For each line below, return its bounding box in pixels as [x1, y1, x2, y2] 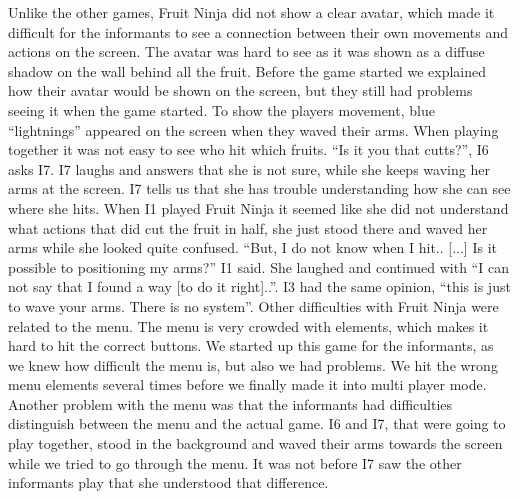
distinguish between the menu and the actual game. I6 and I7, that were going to [8, 413, 506, 434]
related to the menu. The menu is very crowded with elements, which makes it [8, 315, 489, 336]
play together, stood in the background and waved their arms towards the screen [8, 433, 503, 454]
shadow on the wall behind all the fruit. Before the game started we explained [8, 60, 487, 81]
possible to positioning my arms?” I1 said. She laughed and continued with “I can [8, 256, 509, 277]
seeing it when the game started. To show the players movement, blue [8, 99, 435, 120]
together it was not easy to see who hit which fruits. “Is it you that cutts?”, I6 [8, 139, 489, 160]
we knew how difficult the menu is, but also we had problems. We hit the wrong [8, 354, 498, 375]
